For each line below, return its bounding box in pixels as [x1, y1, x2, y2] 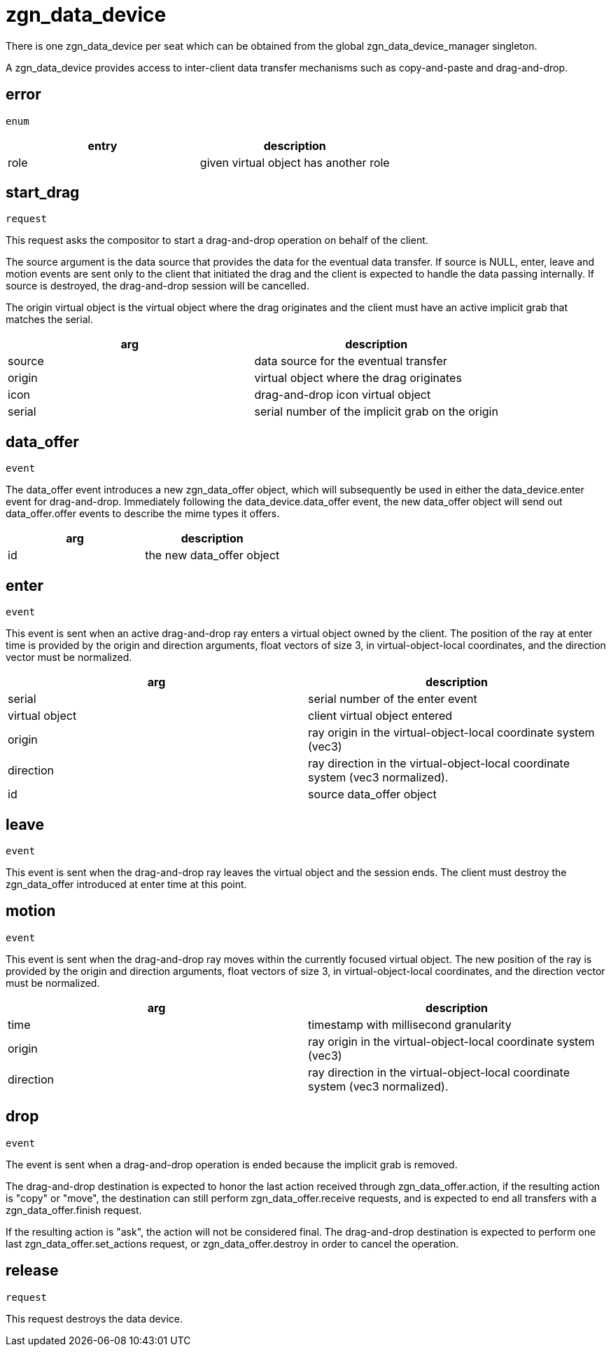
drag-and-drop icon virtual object [254, 388, 431, 402]
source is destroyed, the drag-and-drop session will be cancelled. [6, 280, 309, 292]
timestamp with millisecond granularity [308, 1017, 512, 1032]
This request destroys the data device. [6, 1312, 183, 1325]
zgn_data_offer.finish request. [6, 1203, 142, 1216]
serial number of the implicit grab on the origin [254, 404, 498, 419]
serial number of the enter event [308, 692, 477, 706]
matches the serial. [6, 313, 93, 326]
